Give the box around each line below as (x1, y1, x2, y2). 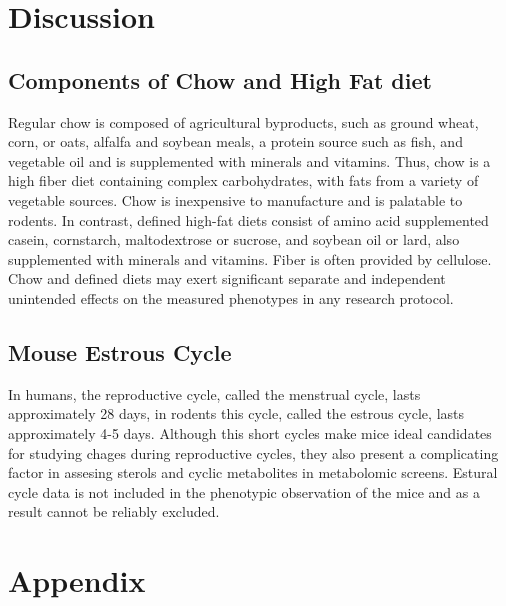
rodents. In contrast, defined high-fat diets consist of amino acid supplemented (8, 209, 489, 230)
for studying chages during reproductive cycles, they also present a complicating (8, 442, 499, 463)
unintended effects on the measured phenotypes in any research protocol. (8, 287, 454, 308)
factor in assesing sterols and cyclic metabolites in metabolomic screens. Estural (8, 462, 498, 483)
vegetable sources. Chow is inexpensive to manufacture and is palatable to (8, 189, 463, 210)
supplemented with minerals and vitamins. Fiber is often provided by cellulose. (8, 248, 492, 269)
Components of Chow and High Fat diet (8, 64, 432, 95)
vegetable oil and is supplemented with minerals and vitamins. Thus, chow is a (8, 150, 491, 171)
